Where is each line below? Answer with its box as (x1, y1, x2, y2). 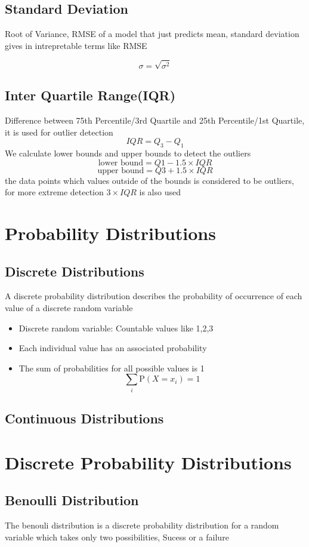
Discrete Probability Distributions (5, 450, 292, 474)
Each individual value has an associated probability (18, 342, 207, 354)
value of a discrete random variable (5, 302, 133, 314)
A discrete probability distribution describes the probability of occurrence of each (5, 290, 302, 302)
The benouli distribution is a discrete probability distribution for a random (5, 519, 279, 531)
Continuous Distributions (5, 409, 164, 428)
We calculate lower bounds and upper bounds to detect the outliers (5, 147, 251, 159)
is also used (139, 186, 181, 198)
